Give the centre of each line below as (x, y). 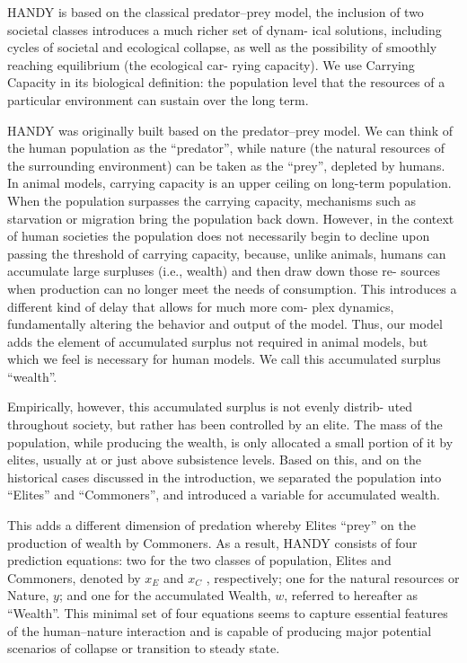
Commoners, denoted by (74, 577)
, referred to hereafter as (351, 595)
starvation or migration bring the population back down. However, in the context (231, 218)
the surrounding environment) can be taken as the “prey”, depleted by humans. (226, 165)
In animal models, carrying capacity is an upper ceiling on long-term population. (229, 183)
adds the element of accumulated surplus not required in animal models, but (218, 341)
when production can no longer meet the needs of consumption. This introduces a (232, 288)
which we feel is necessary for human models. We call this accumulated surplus (224, 359)
